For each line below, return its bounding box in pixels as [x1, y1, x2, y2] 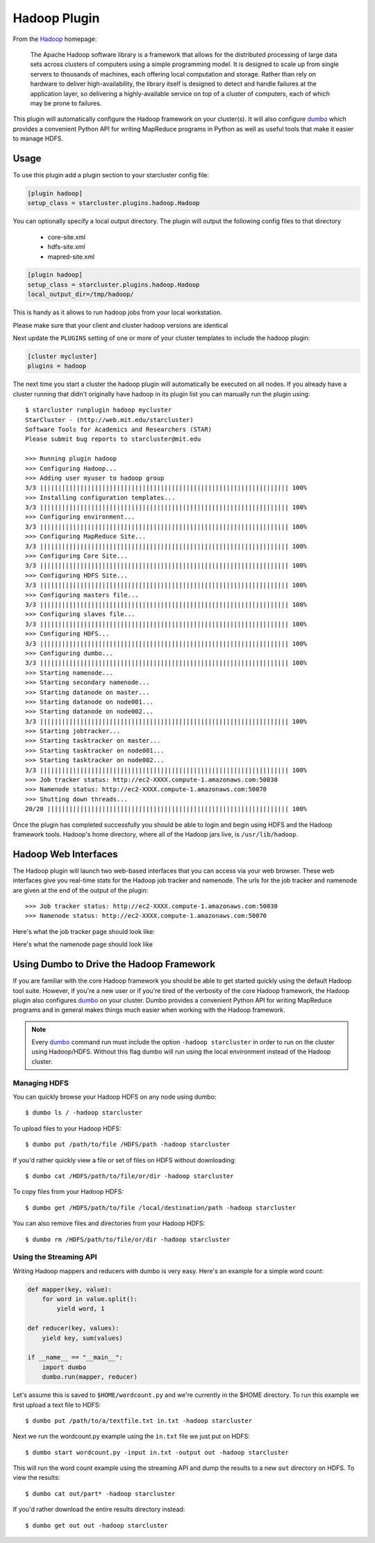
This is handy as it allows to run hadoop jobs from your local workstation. [12, 308, 222, 316]
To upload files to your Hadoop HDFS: [12, 1124, 122, 1133]
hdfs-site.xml [47, 243, 86, 251]
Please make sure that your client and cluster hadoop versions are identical [12, 321, 228, 330]
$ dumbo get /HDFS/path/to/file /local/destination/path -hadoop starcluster [25, 1204, 297, 1211]
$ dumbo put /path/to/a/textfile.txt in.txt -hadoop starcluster [25, 1416, 253, 1425]
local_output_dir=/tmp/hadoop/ [27, 291, 135, 298]
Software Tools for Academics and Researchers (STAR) [25, 425, 212, 433]
